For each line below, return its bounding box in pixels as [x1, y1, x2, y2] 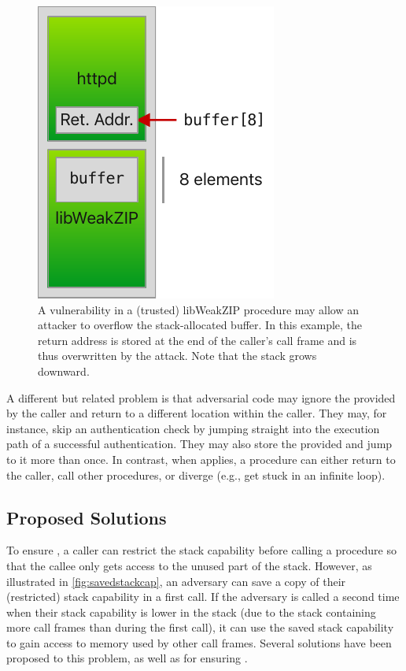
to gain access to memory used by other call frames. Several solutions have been [6, 634, 392, 651]
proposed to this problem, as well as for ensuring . [6, 650, 248, 666]
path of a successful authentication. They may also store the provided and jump [6, 436, 393, 452]
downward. [38, 362, 90, 379]
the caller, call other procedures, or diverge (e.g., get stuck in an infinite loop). [6, 466, 386, 483]
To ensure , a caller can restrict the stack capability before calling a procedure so [6, 542, 397, 558]
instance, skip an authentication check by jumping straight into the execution [6, 420, 380, 436]
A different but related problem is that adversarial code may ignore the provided [6, 389, 396, 406]
